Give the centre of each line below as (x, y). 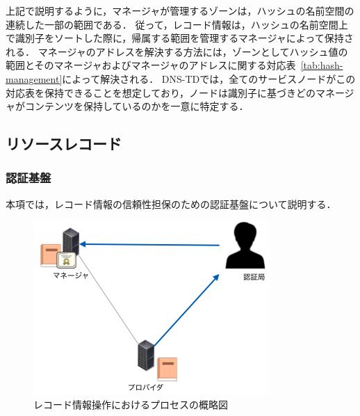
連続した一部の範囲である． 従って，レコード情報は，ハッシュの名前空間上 (177, 24)
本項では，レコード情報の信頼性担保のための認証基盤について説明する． (171, 203)
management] (34, 78)
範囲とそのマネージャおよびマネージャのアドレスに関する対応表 (151, 65)
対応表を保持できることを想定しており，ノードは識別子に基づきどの (161, 92)
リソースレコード (64, 144)
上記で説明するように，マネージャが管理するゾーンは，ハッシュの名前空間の (180, 10)
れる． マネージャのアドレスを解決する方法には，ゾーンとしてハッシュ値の (177, 51)
